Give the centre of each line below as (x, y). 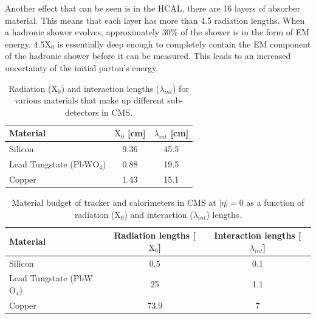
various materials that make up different (90, 100)
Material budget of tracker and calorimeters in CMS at (114, 202)
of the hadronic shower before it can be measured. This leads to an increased (148, 56)
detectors (82, 112)
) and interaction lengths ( (110, 88)
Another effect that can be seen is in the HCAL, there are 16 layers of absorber (153, 8)
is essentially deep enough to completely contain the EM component (184, 44)
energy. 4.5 (25, 44)
